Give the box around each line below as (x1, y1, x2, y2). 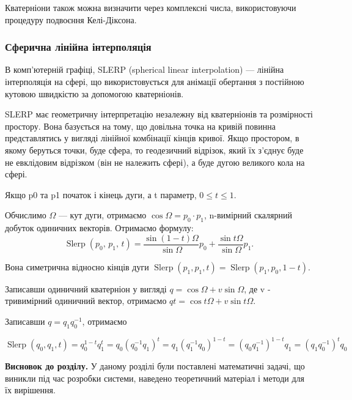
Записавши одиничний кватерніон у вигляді (5, 282, 167, 295)
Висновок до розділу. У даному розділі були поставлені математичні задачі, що (5, 360, 305, 372)
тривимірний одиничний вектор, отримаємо (5, 294, 167, 307)
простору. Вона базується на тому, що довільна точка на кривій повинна (5, 119, 276, 132)
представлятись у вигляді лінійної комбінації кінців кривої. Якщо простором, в (5, 131, 299, 144)
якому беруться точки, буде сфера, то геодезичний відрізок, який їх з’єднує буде (5, 143, 304, 156)
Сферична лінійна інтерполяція (5, 39, 152, 54)
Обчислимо (5, 209, 46, 221)
